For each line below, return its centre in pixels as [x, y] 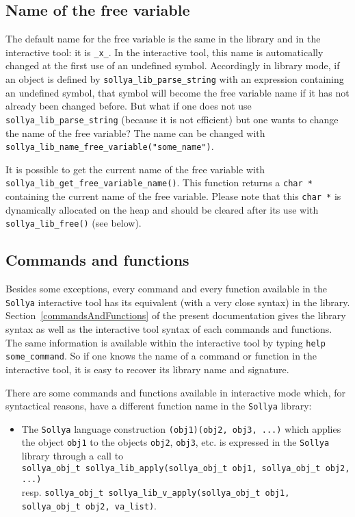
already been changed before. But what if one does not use [129, 106]
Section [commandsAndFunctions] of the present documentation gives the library [176, 315]
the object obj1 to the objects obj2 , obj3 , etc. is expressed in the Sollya [175, 442]
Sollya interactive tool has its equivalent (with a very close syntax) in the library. [178, 302]
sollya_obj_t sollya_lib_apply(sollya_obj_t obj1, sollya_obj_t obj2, [186, 468]
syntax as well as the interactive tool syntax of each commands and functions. [169, 329]
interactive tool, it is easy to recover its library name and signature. [147, 369]
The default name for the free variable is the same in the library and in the [163, 39]
